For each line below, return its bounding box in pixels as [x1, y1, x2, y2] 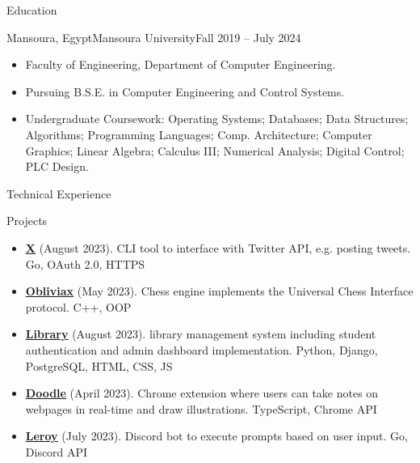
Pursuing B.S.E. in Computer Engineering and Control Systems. [25, 83, 345, 100]
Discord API [25, 443, 88, 460]
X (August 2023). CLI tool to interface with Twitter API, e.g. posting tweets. [25, 239, 411, 256]
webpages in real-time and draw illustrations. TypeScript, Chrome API [25, 400, 377, 417]
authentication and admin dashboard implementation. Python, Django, [25, 341, 378, 358]
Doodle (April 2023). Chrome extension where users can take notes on [25, 384, 379, 401]
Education [6, 2, 57, 18]
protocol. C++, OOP [25, 298, 132, 315]
